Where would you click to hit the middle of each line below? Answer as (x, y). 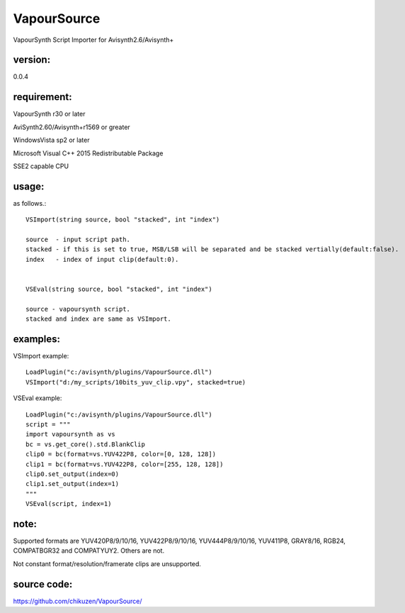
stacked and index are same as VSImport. (98, 319)
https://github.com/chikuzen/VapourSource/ (78, 601)
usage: (29, 186)
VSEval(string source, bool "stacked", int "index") (119, 289)
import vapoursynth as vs (71, 434)
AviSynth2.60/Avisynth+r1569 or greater (72, 127)
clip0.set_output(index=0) (73, 474)
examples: (36, 339)
